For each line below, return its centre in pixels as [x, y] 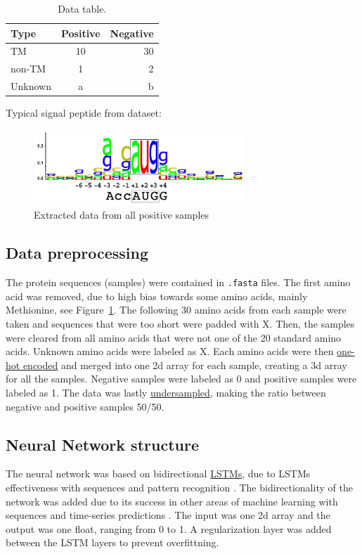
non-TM [28, 69]
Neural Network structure [102, 444]
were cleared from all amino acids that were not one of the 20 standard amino [174, 337]
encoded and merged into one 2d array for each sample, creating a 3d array [185, 365]
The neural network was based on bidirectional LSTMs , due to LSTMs [158, 474]
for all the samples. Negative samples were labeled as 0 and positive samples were [181, 379]
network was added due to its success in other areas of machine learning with [172, 501]
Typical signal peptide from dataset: [84, 113]
